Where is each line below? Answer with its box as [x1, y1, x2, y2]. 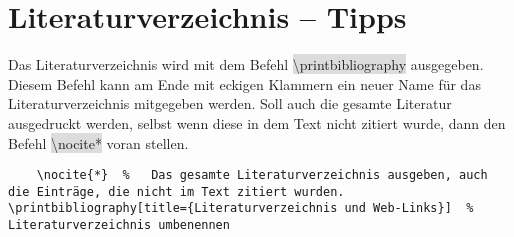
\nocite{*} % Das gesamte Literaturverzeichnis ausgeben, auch [36, 168, 488, 183]
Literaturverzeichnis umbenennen [8, 218, 230, 233]
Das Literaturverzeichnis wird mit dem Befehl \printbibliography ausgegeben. [8, 54, 484, 75]
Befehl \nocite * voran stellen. [8, 132, 189, 153]
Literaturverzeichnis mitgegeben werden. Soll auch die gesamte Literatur [8, 93, 452, 114]
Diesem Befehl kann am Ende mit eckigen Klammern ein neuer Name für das [8, 73, 481, 94]
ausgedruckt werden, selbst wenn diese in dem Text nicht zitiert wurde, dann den [8, 112, 506, 133]
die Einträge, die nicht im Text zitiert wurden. [8, 184, 345, 199]
